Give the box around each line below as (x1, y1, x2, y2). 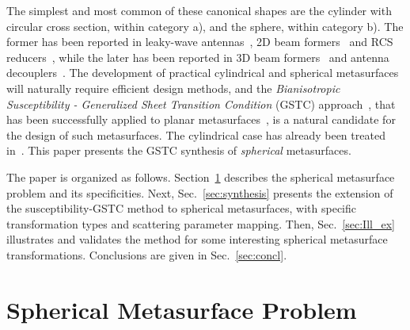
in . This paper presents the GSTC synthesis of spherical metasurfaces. (6, 142, 351, 159)
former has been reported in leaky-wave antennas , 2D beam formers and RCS (6, 33, 393, 50)
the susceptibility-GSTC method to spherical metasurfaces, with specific (6, 200, 357, 217)
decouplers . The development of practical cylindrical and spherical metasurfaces (6, 64, 399, 81)
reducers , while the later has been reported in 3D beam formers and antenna (6, 48, 389, 65)
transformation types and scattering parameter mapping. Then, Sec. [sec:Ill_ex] (6, 215, 395, 232)
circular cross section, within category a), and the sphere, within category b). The (6, 17, 404, 34)
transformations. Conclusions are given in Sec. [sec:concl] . (6, 246, 287, 263)
